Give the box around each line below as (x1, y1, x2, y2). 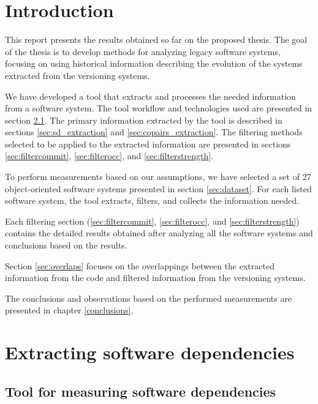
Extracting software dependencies (5, 340, 295, 365)
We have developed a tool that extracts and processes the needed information (5, 89, 296, 102)
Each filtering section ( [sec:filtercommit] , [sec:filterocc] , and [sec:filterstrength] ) (5, 214, 300, 227)
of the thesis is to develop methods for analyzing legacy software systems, (5, 45, 281, 58)
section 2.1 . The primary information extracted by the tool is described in (5, 113, 282, 126)
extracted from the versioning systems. (5, 69, 150, 81)
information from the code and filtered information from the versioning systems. (5, 271, 306, 284)
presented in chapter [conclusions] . (5, 304, 134, 316)
